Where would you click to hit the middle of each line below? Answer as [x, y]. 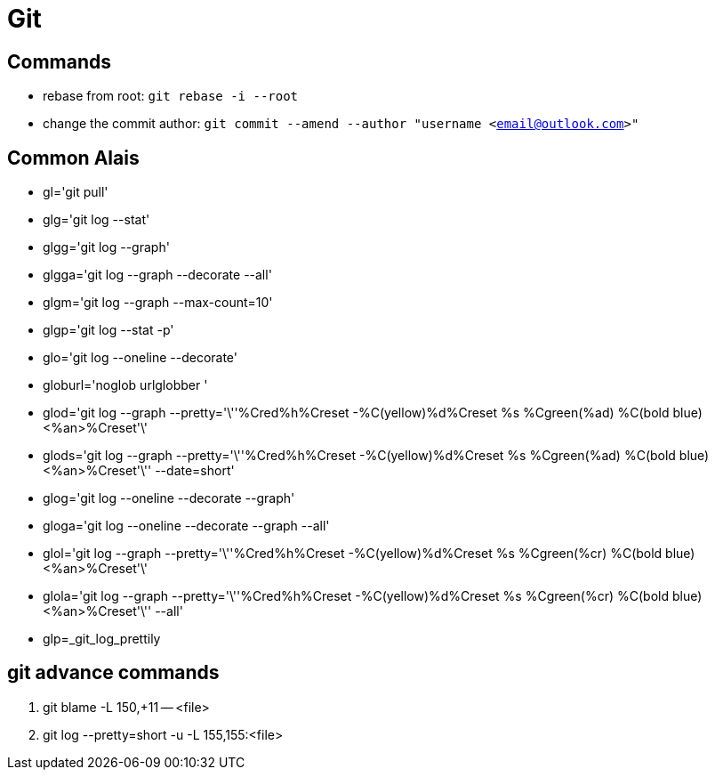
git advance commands [113, 673]
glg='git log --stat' [96, 220]
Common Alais [73, 158]
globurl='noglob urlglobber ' [125, 385]
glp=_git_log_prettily [102, 639]
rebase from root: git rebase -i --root [171, 96]
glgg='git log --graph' [106, 247]
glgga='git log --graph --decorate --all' [157, 275]
